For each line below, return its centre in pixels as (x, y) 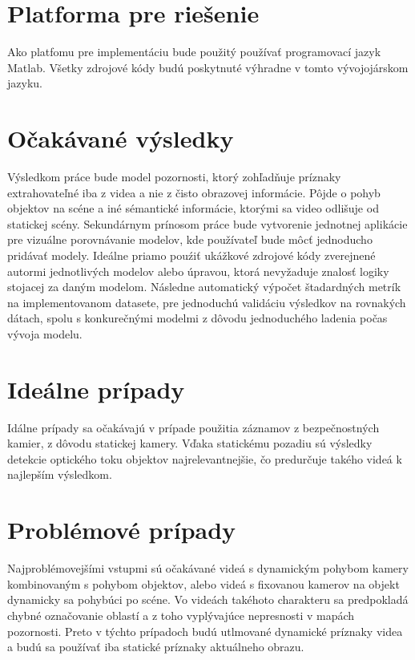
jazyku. (25, 83)
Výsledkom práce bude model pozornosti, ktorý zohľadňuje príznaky (174, 177)
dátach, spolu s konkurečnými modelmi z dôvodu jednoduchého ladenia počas (197, 318)
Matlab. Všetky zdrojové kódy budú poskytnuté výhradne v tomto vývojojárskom (208, 67)
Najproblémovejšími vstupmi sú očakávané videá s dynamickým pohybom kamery (208, 568)
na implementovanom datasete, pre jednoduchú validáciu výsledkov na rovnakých (207, 302)
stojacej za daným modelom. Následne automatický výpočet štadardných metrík (204, 287)
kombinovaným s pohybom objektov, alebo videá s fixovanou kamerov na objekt (203, 583)
